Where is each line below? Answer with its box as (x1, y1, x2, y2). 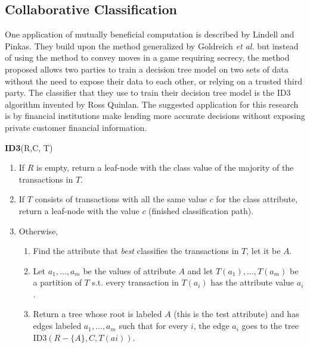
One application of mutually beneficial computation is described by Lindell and (5, 28, 294, 40)
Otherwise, (18, 224, 58, 237)
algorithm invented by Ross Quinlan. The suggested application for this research (5, 98, 299, 110)
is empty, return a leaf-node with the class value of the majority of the (36, 161, 294, 174)
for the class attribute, (216, 193, 298, 205)
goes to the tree (241, 319, 299, 332)
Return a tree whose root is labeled (33, 308, 162, 320)
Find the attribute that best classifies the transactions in (33, 244, 239, 257)
